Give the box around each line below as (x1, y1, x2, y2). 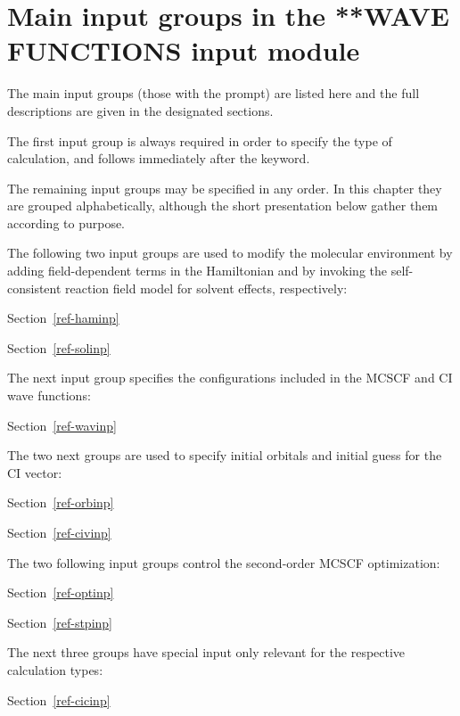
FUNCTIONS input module (7, 32, 360, 69)
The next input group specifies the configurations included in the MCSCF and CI (7, 368, 453, 387)
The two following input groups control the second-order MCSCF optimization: (7, 553, 440, 572)
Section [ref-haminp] (7, 309, 119, 327)
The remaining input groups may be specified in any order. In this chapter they (7, 178, 442, 197)
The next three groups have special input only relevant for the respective (7, 643, 406, 662)
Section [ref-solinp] (7, 338, 111, 357)
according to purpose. (7, 213, 126, 232)
